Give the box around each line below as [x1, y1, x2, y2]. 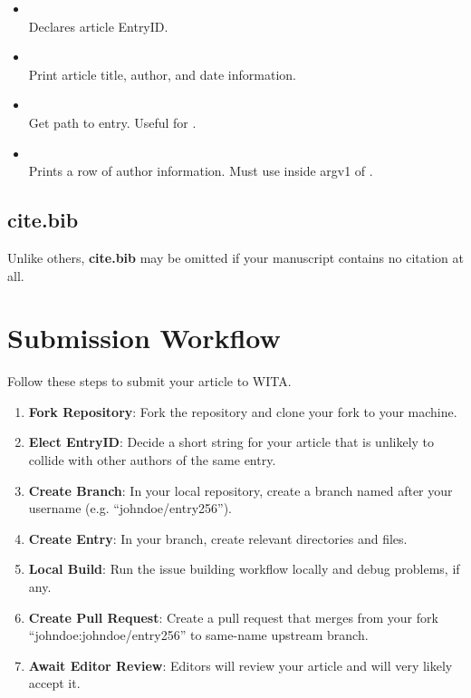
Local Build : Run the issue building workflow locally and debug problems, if [28, 559, 460, 578]
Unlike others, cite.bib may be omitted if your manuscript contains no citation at [7, 247, 464, 267]
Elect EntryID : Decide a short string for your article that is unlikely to [28, 432, 435, 451]
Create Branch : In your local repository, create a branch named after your [28, 480, 453, 499]
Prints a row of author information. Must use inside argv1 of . [28, 161, 373, 180]
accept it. [28, 674, 81, 693]
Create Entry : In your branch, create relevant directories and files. [28, 528, 408, 548]
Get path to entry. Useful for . [28, 112, 197, 131]
